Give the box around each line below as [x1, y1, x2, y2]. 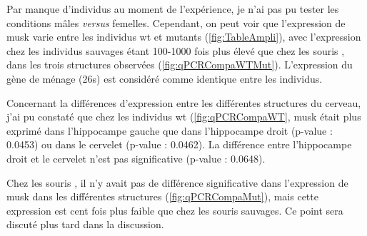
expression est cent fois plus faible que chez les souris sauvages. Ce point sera [6, 202, 343, 217]
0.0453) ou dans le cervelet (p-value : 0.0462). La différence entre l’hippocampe [6, 137, 352, 152]
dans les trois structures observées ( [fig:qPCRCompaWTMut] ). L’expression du [6, 57, 353, 72]
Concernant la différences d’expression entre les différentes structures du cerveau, [6, 95, 361, 110]
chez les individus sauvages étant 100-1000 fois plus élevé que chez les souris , [6, 43, 345, 58]
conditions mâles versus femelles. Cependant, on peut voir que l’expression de [6, 15, 346, 30]
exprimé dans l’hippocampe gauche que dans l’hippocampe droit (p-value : [6, 123, 333, 138]
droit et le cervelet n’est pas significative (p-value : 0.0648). [6, 150, 266, 165]
